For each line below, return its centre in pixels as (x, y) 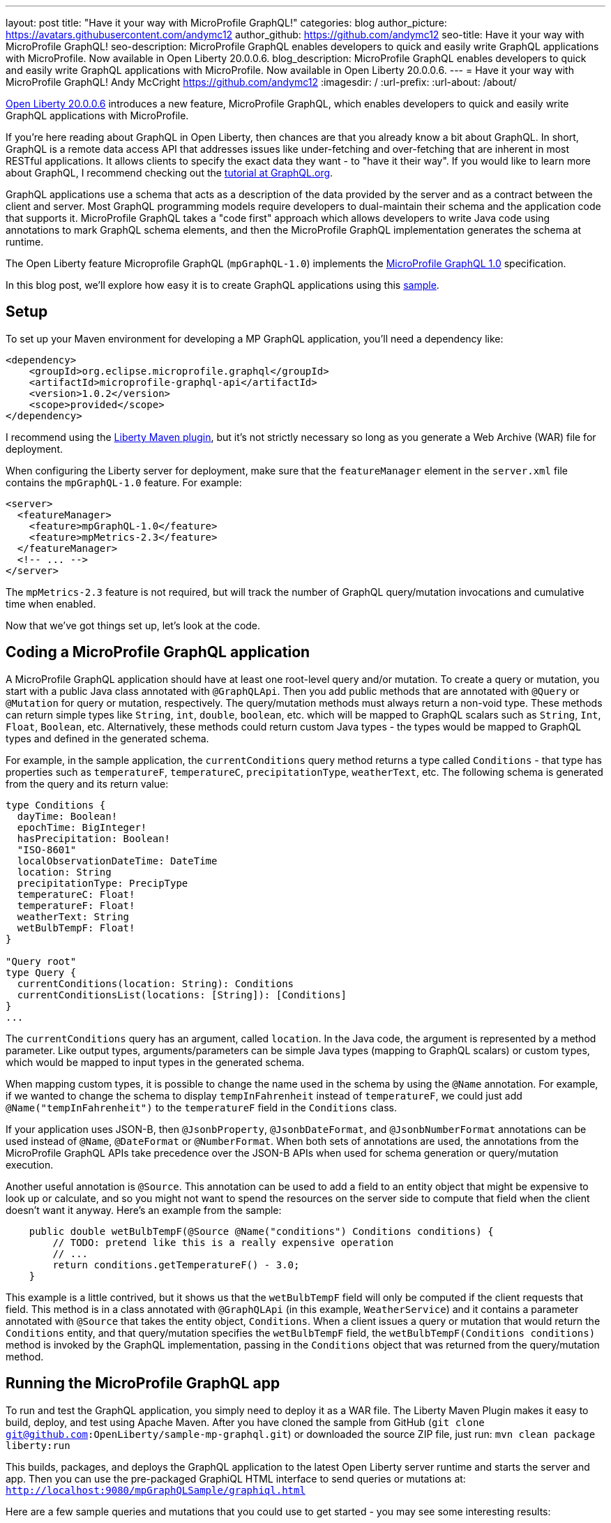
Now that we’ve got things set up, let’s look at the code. (133, 625)
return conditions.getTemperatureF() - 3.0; (176, 1265)
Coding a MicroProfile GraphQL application (158, 652)
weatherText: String (73, 916)
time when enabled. (51, 603)
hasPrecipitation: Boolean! (94, 838)
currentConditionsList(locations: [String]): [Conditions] (182, 995)
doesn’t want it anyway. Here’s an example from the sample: (144, 1210)
